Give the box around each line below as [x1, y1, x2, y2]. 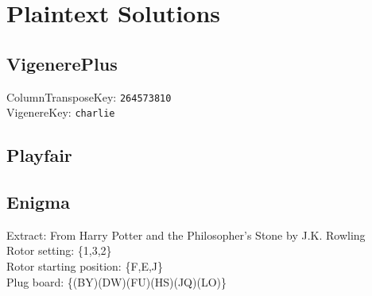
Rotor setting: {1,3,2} [6, 242, 112, 259]
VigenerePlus [6, 51, 118, 75]
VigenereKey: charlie [6, 104, 115, 121]
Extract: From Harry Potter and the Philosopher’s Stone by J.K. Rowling [6, 226, 366, 243]
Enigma [6, 190, 70, 214]
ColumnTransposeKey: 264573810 [6, 88, 172, 105]
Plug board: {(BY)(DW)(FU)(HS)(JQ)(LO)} [6, 273, 227, 290]
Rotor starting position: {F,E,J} [6, 258, 164, 275]
